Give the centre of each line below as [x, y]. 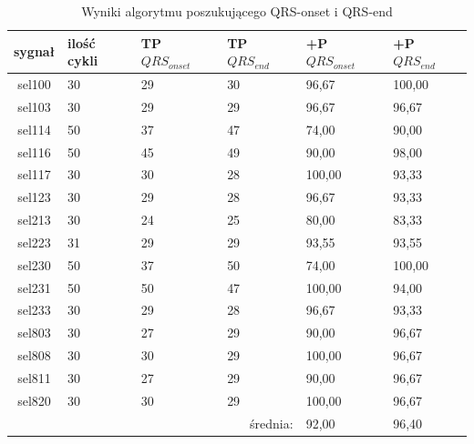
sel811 [34, 378]
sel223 [34, 242]
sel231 [34, 287]
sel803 [34, 333]
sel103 [34, 106]
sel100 [34, 84]
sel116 [34, 151]
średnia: [272, 423]
